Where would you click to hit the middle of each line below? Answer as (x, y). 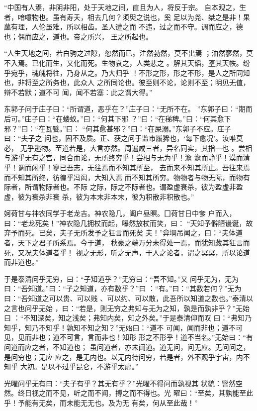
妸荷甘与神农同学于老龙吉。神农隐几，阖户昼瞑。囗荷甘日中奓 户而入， (120, 213)
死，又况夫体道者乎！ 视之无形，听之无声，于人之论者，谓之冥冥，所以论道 (127, 252)
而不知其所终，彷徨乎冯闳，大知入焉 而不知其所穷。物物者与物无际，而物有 (127, 177)
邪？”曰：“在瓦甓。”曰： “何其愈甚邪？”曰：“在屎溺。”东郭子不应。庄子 (118, 128)
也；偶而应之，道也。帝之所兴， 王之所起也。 (78, 36)
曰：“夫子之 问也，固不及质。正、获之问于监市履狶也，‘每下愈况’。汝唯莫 (124, 138)
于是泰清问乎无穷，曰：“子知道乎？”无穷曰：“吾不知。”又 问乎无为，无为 (122, 278)
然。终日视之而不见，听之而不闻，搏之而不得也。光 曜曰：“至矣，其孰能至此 (129, 393)
